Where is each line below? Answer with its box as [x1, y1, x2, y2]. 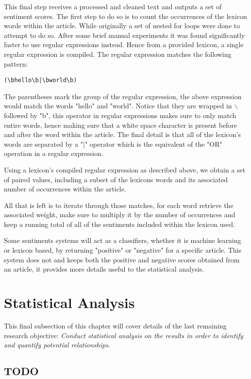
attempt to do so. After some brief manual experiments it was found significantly [4, 30, 245, 40]
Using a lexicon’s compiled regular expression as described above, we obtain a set [4, 164, 246, 174]
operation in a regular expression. [4, 148, 103, 158]
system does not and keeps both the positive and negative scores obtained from [4, 254, 240, 264]
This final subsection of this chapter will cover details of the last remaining [4, 320, 227, 330]
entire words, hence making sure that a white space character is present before [4, 120, 237, 130]
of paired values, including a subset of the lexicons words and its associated [4, 174, 228, 184]
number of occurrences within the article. [4, 184, 126, 194]
